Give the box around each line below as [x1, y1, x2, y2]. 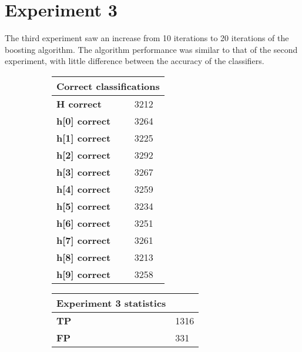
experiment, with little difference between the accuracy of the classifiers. [5, 55, 264, 67]
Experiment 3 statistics [56, 296, 166, 310]
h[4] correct [56, 182, 111, 196]
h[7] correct [56, 233, 111, 247]
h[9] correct [56, 267, 111, 281]
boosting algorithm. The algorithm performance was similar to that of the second [5, 43, 298, 55]
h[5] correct [56, 199, 111, 213]
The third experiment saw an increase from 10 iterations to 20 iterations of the [5, 32, 289, 44]
